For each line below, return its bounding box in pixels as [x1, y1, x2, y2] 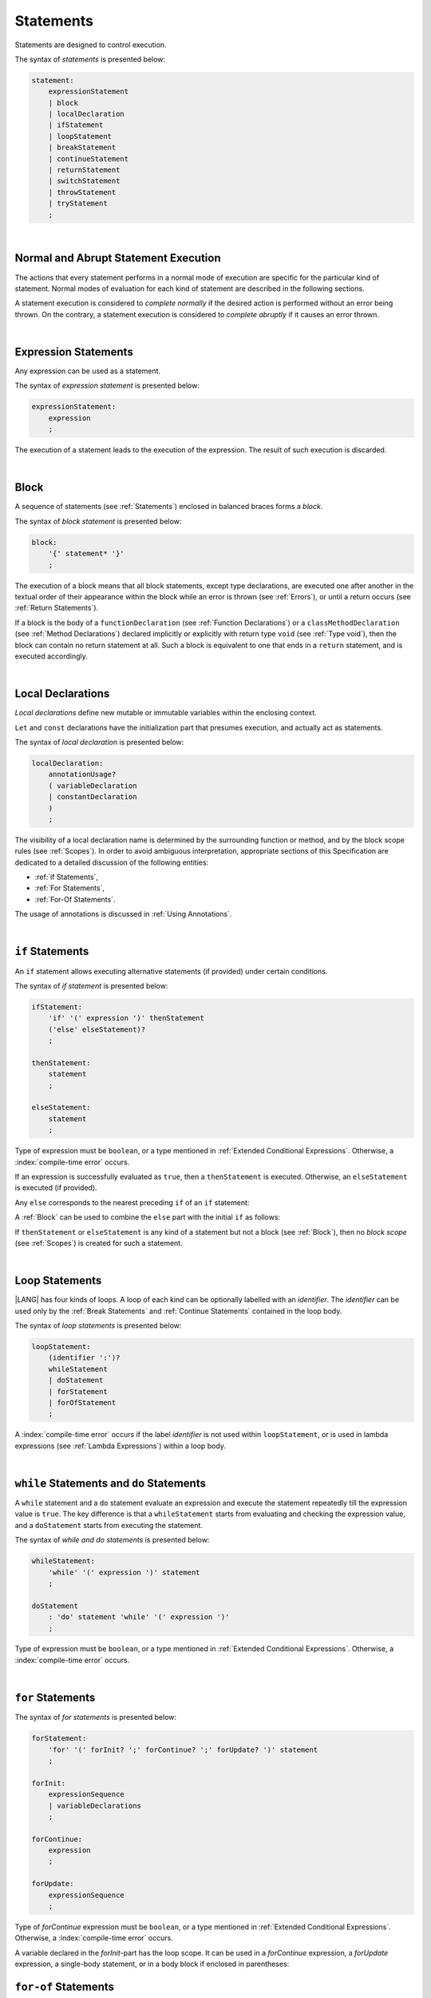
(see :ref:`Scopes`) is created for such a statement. [14, 1238, 183, 1248]
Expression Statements [14, 344, 133, 359]
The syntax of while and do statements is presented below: [14, 1535, 210, 1545]
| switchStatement [48, 177, 121, 185]
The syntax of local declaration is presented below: [14, 737, 184, 746]
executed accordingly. [14, 651, 88, 661]
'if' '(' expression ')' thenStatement [48, 1013, 205, 1023]
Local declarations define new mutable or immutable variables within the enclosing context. [14, 708, 317, 718]
